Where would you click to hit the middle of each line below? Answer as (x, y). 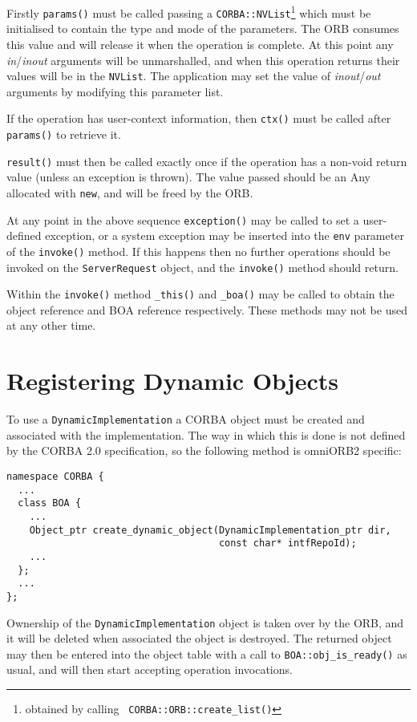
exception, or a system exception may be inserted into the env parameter (225, 235)
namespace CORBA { (55, 477)
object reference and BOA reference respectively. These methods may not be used (207, 309)
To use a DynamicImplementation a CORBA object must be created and (186, 419)
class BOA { (50, 503)
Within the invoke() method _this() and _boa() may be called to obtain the (200, 294)
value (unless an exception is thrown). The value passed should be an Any (188, 177)
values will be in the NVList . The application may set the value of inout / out (194, 76)
